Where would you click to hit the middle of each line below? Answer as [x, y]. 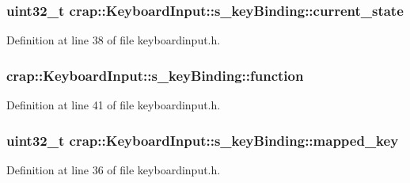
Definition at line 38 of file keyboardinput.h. [114, 40]
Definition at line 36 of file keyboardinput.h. [114, 169]
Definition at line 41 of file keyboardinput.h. [114, 105]
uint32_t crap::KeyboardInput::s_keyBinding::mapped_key [203, 140]
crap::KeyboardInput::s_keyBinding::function [155, 75]
